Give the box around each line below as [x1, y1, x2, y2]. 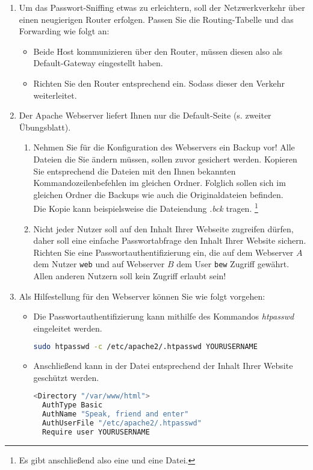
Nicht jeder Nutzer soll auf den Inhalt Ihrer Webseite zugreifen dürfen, [33, 222, 294, 235]
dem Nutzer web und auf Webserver [33, 258, 165, 270]
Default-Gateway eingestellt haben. [33, 57, 163, 69]
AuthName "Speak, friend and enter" [42, 410, 189, 419]
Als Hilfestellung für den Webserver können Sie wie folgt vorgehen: [19, 289, 265, 302]
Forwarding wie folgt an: [19, 25, 110, 37]
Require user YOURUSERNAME [42, 427, 150, 436]
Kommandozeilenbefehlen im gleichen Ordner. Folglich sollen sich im [33, 176, 286, 189]
